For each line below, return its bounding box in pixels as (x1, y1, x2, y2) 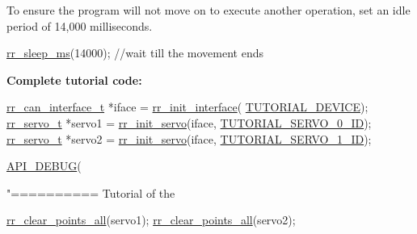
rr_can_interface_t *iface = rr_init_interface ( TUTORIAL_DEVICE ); (6, 98, 369, 115)
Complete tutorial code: (6, 71, 142, 88)
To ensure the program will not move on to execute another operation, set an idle (6, 2, 411, 18)
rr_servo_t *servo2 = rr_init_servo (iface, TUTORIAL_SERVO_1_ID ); (6, 130, 372, 147)
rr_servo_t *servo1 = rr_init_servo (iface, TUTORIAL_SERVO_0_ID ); (6, 114, 372, 131)
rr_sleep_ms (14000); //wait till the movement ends (6, 44, 264, 61)
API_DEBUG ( (6, 157, 82, 174)
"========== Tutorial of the (6, 184, 175, 201)
